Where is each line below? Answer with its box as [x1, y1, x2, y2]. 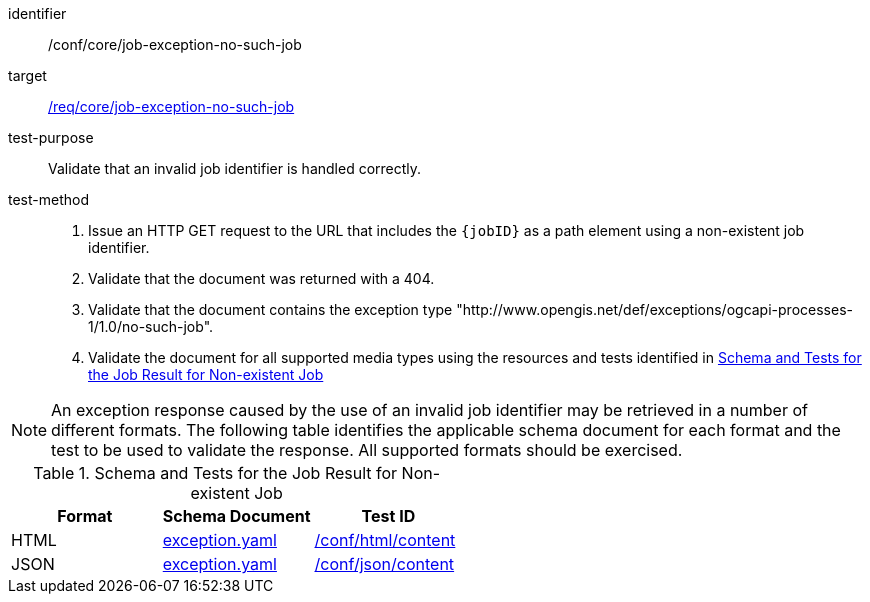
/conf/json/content [314, 554, 455, 574]
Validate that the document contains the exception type [88, 301, 453, 318]
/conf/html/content [314, 530, 456, 550]
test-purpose [8, 129, 94, 146]
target [8, 67, 47, 84]
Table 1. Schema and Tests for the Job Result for [33, 463, 398, 483]
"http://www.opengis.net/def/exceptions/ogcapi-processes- [456, 301, 853, 318]
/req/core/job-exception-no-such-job [48, 98, 295, 115]
